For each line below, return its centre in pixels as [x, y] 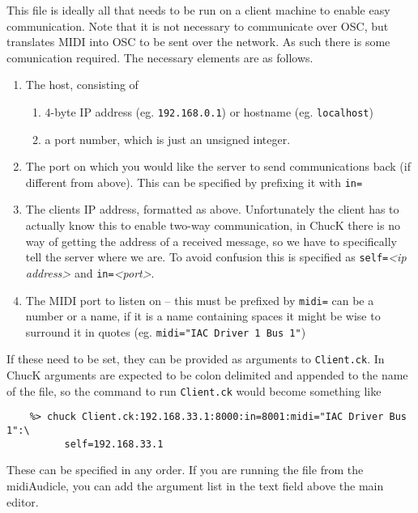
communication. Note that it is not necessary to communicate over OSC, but [198, 25]
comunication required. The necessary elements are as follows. [160, 57]
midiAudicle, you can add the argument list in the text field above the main [195, 485]
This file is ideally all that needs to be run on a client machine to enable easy [198, 10]
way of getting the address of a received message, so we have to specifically [211, 241]
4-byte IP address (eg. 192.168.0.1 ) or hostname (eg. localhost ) [209, 111]
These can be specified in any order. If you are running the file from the [185, 470]
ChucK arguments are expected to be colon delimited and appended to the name [207, 375]
